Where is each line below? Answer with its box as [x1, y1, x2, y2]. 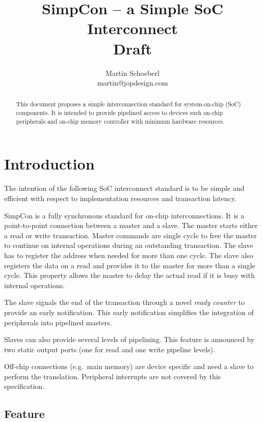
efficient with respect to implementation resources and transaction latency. [4, 192, 237, 203]
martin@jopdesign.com [97, 77, 168, 88]
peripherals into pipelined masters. [4, 317, 112, 327]
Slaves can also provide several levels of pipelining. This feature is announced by [4, 334, 255, 345]
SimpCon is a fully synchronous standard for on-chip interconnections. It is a [4, 210, 245, 220]
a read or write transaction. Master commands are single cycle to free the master [4, 230, 257, 240]
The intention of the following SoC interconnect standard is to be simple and [4, 183, 245, 193]
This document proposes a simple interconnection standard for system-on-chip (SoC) [16, 100, 241, 108]
